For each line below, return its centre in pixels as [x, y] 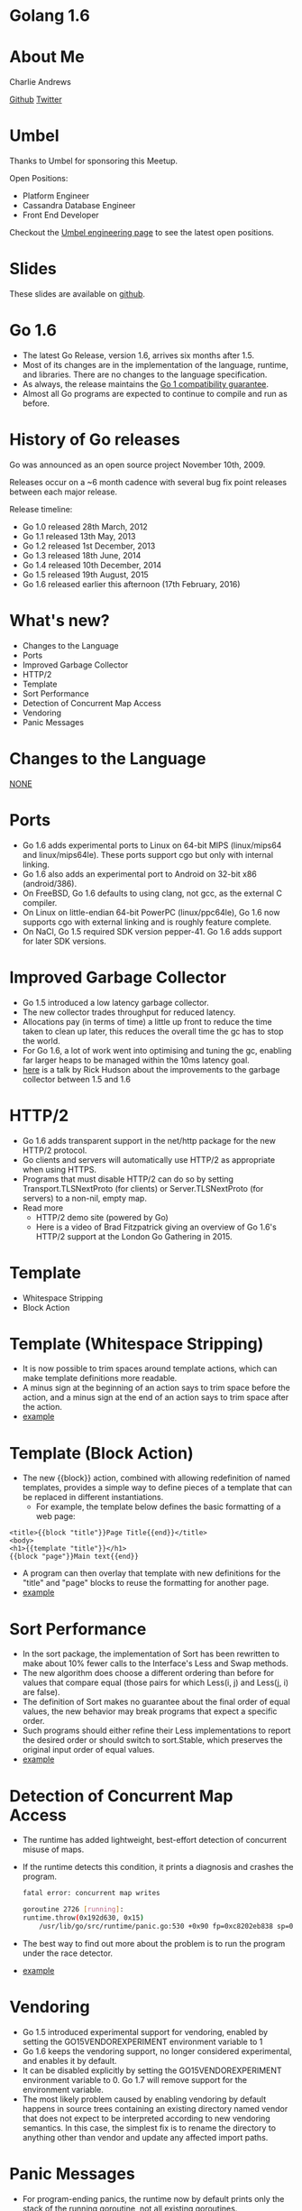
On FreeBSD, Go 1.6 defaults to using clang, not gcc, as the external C [152, 893]
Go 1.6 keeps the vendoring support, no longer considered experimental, [157, 2051]
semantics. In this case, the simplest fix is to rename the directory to [149, 2128]
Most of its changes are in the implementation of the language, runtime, [155, 364]
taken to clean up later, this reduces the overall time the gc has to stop [153, 1031]
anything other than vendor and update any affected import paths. [145, 2137]
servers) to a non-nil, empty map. [84, 1198]
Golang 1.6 [50, 16]
